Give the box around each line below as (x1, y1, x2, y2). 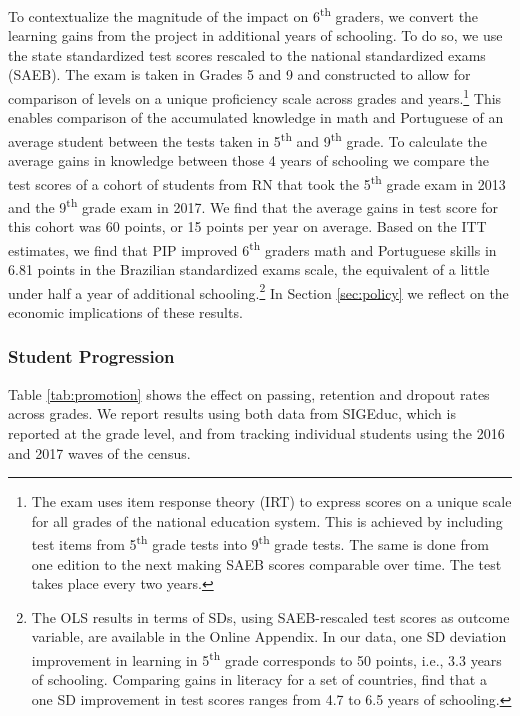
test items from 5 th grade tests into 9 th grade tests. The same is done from (31, 531, 489, 554)
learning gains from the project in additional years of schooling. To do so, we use (8, 25, 503, 46)
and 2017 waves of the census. (8, 442, 191, 463)
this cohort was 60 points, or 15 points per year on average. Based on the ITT (8, 216, 487, 237)
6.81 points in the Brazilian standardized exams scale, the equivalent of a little (8, 259, 490, 280)
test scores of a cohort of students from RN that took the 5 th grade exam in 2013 (8, 170, 506, 194)
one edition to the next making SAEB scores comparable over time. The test (31, 553, 502, 574)
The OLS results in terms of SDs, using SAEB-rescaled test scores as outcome (31, 606, 510, 627)
